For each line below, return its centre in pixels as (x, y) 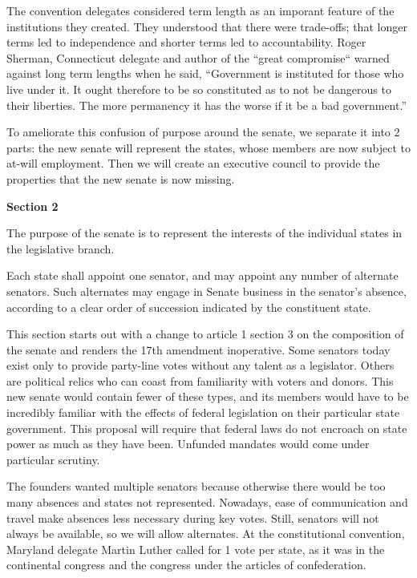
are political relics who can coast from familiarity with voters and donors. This (200, 380)
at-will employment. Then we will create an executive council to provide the (193, 163)
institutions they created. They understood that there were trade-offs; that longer (207, 26)
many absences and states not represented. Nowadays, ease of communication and (207, 502)
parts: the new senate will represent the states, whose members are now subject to (208, 147)
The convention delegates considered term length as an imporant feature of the (200, 10)
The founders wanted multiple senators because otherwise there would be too (196, 486)
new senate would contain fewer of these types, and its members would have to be (208, 396)
